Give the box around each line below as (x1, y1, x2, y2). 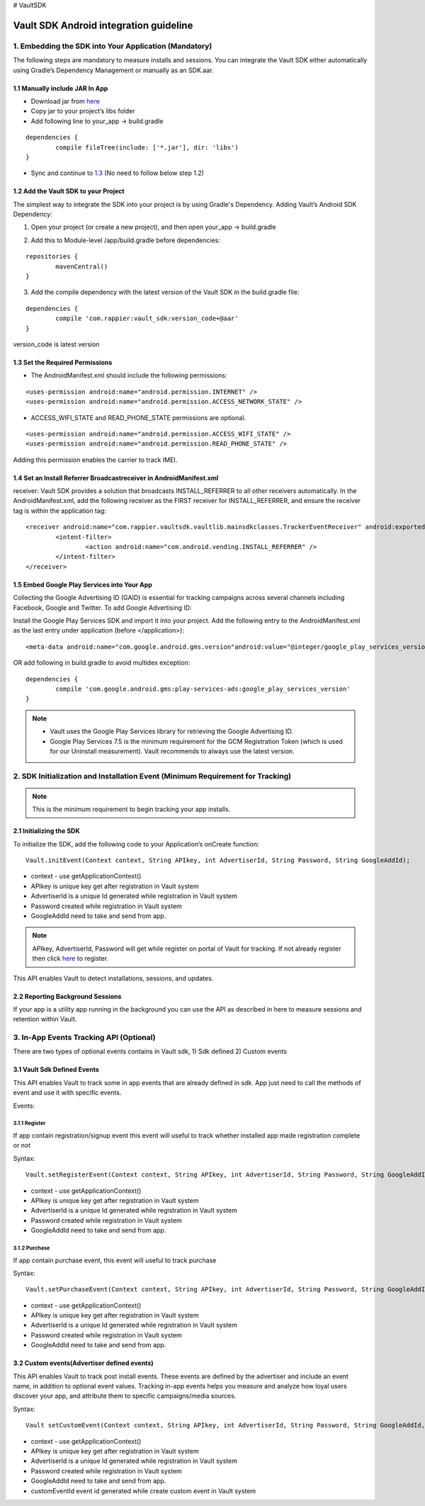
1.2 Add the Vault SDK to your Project (13, 187, 125, 196)
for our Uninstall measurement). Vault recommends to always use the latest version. (50, 747, 295, 755)
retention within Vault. (13, 1015, 77, 1024)
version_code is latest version (13, 340, 100, 349)
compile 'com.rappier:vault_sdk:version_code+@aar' (55, 315, 239, 322)
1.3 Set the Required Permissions (13, 358, 113, 366)
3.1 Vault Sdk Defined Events (13, 1065, 99, 1074)
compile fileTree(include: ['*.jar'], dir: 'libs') (55, 143, 239, 152)
